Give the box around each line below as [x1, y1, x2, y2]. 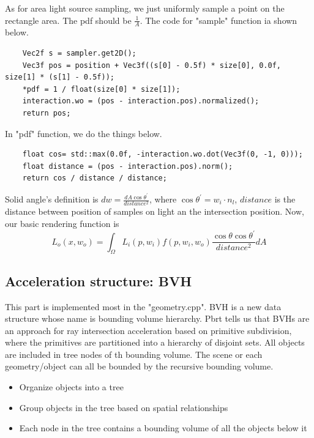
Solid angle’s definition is [5, 193, 99, 206]
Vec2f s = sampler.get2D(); [22, 49, 136, 58]
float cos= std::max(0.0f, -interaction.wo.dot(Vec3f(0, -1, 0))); [22, 150, 303, 159]
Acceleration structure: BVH [5, 271, 192, 290]
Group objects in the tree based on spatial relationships [19, 401, 228, 414]
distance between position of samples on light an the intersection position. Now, [5, 205, 304, 218]
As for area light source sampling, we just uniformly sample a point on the [5, 2, 285, 14]
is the [274, 193, 296, 206]
